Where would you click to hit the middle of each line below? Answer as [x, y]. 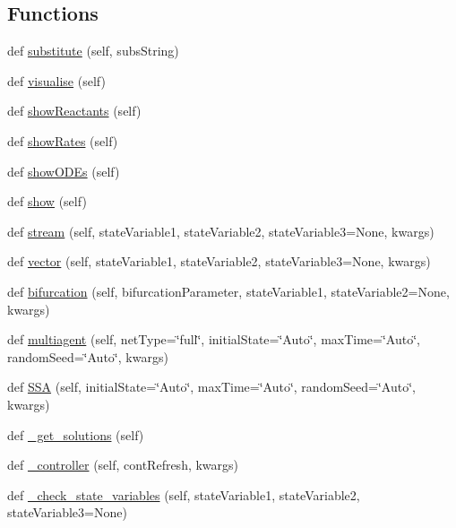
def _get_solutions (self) [76, 434]
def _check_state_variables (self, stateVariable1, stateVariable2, [184, 494]
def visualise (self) [56, 80]
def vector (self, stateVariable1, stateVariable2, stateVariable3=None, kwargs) [219, 261]
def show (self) [47, 201]
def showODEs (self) [64, 171]
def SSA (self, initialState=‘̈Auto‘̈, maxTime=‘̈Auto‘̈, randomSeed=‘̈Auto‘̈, [211, 387]
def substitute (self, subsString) [93, 51]
